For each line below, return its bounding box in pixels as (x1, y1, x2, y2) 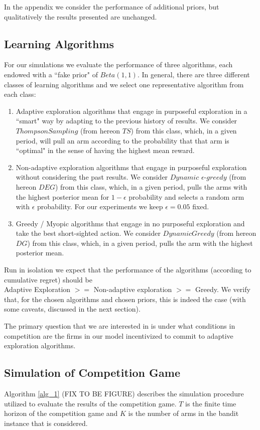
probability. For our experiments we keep (37, 201, 163, 212)
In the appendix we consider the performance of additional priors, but (4, 2, 219, 12)
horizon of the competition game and (4, 408, 118, 418)
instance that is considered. (4, 417, 88, 428)
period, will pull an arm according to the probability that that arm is (16, 135, 229, 146)
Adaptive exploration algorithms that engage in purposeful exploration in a (16, 105, 247, 116)
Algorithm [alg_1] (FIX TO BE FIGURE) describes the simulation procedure (4, 388, 244, 399)
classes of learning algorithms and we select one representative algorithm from (4, 79, 244, 89)
